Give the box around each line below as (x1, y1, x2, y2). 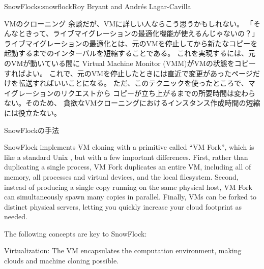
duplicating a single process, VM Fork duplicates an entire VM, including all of (4, 161, 251, 172)
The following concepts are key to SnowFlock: (4, 228, 147, 239)
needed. (4, 211, 27, 222)
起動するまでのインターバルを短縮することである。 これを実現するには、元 (4, 48, 255, 58)
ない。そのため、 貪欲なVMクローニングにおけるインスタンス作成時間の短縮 (4, 97, 260, 108)
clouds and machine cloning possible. (4, 255, 119, 266)
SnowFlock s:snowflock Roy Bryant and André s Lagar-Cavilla (4, 1, 191, 11)
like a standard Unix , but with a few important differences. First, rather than (4, 151, 248, 162)
